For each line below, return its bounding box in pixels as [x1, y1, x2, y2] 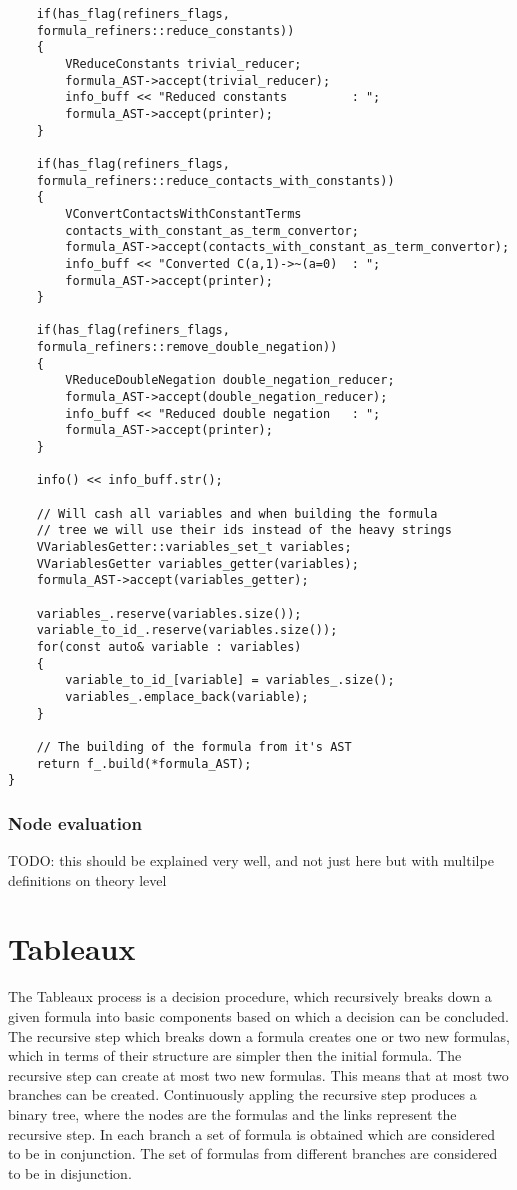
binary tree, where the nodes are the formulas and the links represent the [8, 1103, 457, 1124]
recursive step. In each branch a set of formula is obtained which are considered [8, 1123, 496, 1144]
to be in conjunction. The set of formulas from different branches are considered [8, 1143, 498, 1164]
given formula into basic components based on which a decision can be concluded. [8, 1005, 509, 1026]
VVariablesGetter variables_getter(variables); [36, 556, 359, 571]
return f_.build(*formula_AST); [36, 756, 252, 771]
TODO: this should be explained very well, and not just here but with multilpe [8, 850, 494, 871]
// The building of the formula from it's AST [36, 739, 352, 754]
